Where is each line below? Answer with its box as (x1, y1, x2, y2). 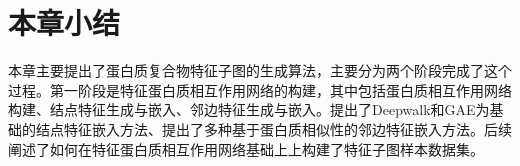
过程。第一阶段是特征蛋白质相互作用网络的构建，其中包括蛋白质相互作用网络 (8, 79, 512, 100)
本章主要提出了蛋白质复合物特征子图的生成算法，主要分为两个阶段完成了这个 (8, 60, 512, 81)
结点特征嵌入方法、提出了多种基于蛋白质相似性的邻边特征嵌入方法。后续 (35, 118, 512, 139)
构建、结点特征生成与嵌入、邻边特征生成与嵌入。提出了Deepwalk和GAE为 (8, 99, 490, 120)
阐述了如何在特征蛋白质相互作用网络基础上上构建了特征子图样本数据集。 (8, 138, 484, 159)
